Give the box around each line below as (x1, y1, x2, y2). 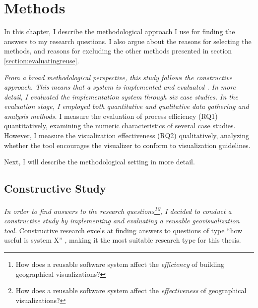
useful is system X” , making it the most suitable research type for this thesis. (4, 235, 241, 245)
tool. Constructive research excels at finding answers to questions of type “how (4, 225, 243, 235)
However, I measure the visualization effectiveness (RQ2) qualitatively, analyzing (4, 130, 250, 141)
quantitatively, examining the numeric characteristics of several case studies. (4, 120, 236, 131)
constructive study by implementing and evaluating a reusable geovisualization (4, 215, 240, 226)
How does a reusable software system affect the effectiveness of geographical (15, 285, 247, 296)
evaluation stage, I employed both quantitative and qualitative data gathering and (4, 101, 249, 111)
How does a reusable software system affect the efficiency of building (15, 259, 225, 269)
